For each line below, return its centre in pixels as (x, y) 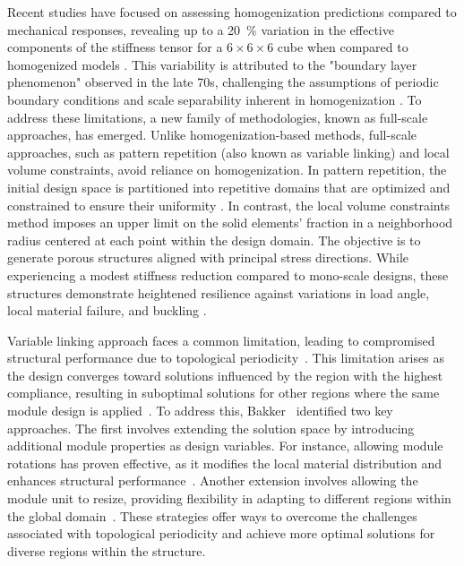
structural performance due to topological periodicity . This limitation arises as (226, 358)
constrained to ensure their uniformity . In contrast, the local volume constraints (229, 205)
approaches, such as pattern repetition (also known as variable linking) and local (228, 152)
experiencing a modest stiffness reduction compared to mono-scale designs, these (228, 274)
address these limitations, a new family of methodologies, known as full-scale (218, 117)
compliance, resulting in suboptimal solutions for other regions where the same (223, 393)
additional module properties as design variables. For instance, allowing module (225, 446)
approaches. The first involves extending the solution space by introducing (211, 428)
